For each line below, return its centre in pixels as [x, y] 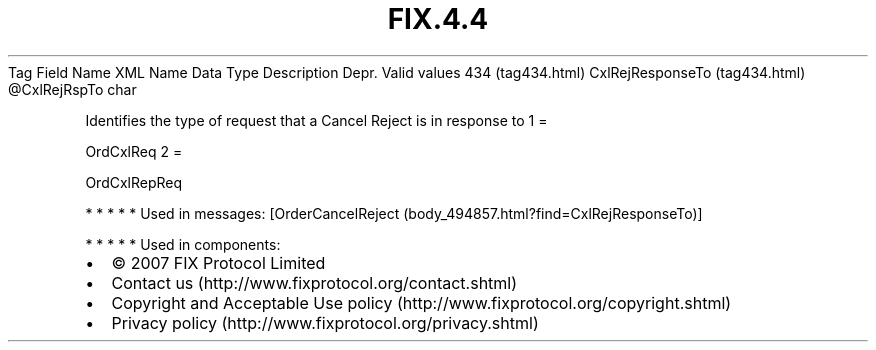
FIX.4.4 [438, 19]
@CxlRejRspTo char [72, 89]
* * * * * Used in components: [183, 244]
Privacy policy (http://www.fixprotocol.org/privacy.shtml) [325, 322]
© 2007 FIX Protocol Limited [218, 262]
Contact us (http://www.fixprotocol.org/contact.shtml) [314, 282]
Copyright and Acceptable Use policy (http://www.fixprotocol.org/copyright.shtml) [421, 302]
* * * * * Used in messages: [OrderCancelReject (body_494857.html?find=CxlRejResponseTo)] [394, 213]
